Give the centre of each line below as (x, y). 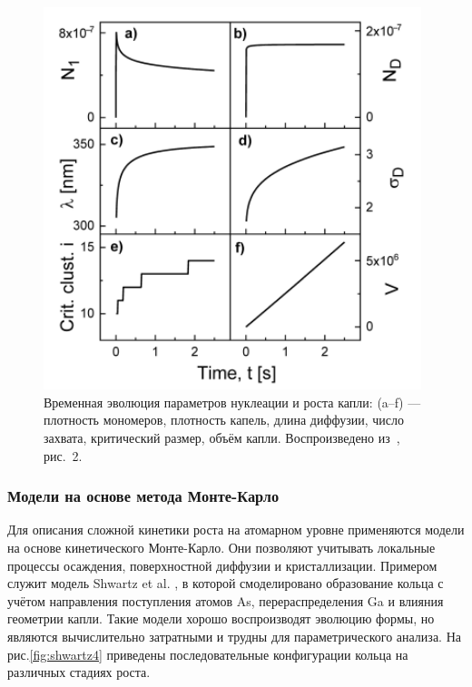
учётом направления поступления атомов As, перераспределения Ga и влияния (226, 600)
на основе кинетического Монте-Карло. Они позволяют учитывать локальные (221, 547)
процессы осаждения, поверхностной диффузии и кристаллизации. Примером (222, 565)
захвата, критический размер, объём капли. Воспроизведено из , (222, 437)
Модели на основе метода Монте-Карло (143, 496)
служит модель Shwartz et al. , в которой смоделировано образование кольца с (226, 583)
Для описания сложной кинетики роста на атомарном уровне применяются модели (236, 530)
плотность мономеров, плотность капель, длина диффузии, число (224, 420)
